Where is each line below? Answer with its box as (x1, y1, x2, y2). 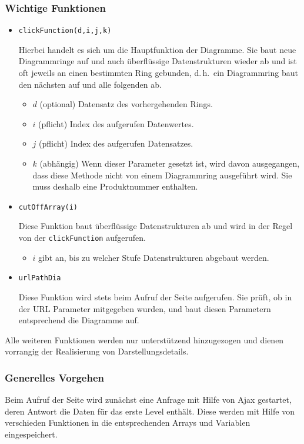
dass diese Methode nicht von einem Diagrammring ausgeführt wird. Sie (32, 168, 292, 181)
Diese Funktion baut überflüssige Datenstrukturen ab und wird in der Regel (18, 220, 293, 232)
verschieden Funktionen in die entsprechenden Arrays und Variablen (5, 416, 250, 429)
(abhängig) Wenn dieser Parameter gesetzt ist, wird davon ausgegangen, (39, 157, 300, 170)
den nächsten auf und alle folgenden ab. (18, 78, 162, 90)
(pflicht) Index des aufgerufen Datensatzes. (39, 137, 193, 150)
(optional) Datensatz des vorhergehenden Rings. (39, 98, 213, 110)
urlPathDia (18, 274, 61, 283)
